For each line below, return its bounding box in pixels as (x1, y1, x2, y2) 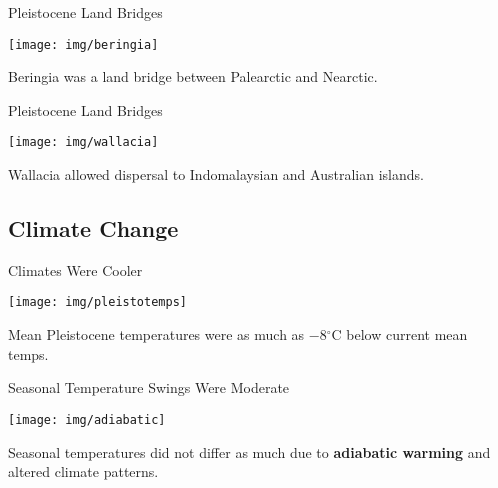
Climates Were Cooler (8, 259, 143, 280)
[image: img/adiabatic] (8, 412, 166, 427)
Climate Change (8, 213, 179, 244)
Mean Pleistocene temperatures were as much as (8, 324, 305, 345)
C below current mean (331, 324, 468, 345)
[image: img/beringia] (8, 37, 159, 52)
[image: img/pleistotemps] (8, 295, 187, 310)
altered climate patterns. (8, 461, 159, 482)
